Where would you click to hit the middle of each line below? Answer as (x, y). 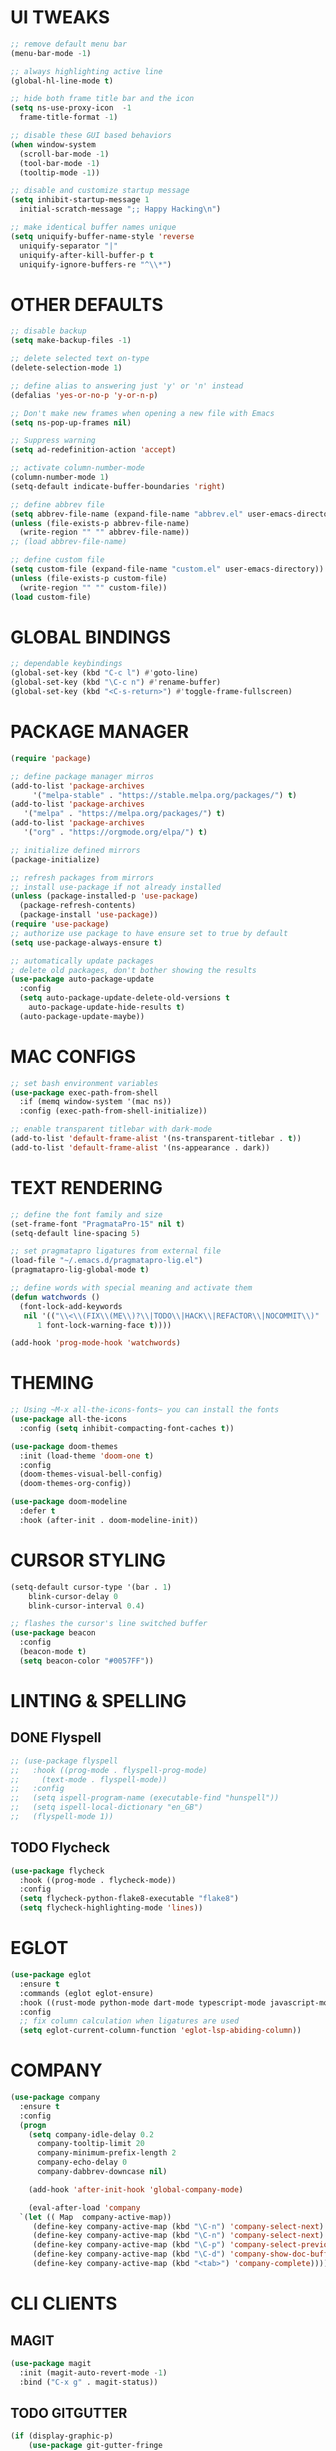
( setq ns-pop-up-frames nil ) (71, 422)
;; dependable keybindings (66, 664)
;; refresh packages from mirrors (82, 877)
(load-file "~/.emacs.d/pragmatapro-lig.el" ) (106, 1261)
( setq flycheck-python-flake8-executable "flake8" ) (129, 1899)
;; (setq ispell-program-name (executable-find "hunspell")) (145, 1798)
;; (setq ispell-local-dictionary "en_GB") (106, 1807)
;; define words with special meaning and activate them (131, 1288)
